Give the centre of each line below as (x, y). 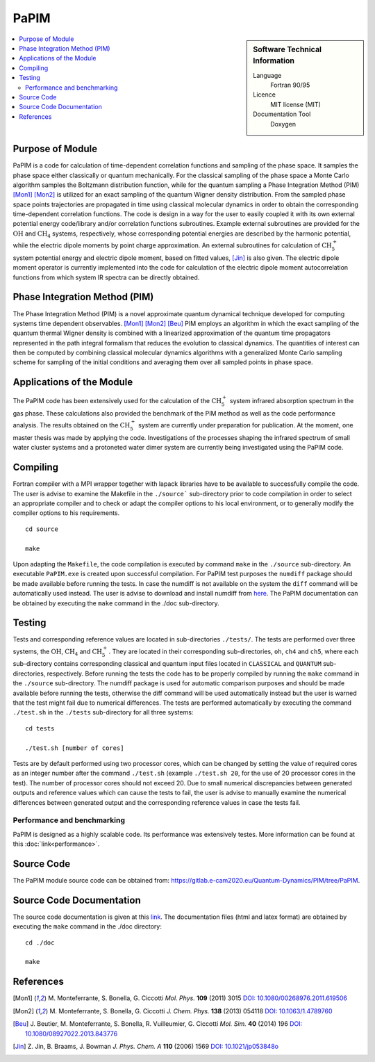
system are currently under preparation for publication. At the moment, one (245, 425)
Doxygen (283, 124)
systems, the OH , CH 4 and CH (58, 652)
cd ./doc (40, 942)
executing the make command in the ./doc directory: (87, 926)
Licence (264, 95)
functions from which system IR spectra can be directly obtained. (106, 277)
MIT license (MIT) (295, 104)
